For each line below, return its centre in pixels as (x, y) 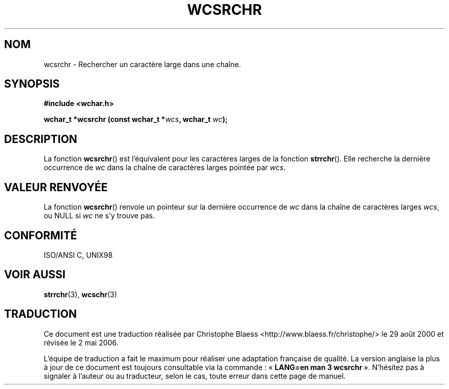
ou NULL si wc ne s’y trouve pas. (99, 216)
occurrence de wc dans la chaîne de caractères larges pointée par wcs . (165, 168)
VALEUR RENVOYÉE (56, 187)
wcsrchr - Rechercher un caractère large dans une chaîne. (142, 64)
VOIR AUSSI (35, 275)
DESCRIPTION (41, 139)
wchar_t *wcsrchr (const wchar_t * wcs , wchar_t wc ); (136, 119)
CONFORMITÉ (41, 235)
